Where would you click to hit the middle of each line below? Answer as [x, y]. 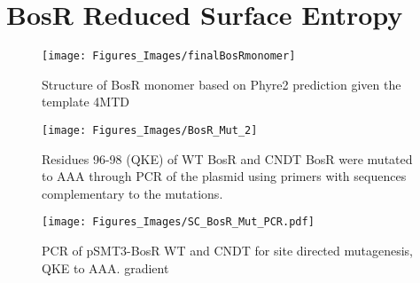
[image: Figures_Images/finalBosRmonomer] [169, 56]
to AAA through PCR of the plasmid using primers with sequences [224, 176]
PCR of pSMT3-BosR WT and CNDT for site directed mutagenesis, [227, 251]
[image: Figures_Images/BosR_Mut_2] [150, 130]
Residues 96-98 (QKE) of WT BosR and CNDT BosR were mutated [227, 158]
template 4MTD [86, 102]
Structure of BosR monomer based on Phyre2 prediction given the [222, 84]
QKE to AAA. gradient [105, 267]
